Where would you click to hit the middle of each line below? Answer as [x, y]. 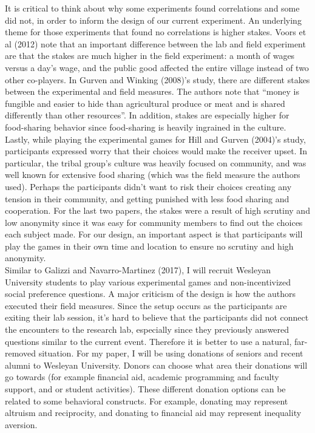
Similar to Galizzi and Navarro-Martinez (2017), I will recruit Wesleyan [138, 270]
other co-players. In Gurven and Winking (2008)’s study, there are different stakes [157, 79]
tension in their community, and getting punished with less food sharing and [147, 198]
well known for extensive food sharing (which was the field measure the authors [153, 175]
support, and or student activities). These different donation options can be [145, 389]
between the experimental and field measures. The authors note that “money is [152, 91]
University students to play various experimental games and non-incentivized [148, 281]
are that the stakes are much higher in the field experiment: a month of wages [150, 56]
